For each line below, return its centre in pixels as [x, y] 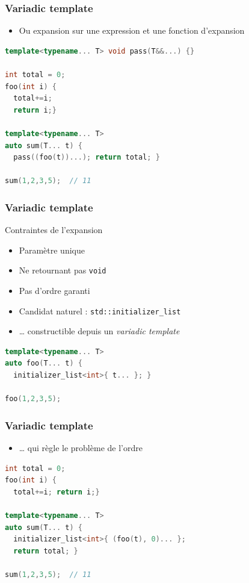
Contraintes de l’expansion [54, 230]
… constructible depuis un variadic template [99, 331]
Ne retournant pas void [63, 270]
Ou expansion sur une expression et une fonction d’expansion [132, 30]
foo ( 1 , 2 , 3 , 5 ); [33, 399]
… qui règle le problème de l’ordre [81, 448]
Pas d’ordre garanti [54, 290]
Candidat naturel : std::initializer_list [100, 310]
